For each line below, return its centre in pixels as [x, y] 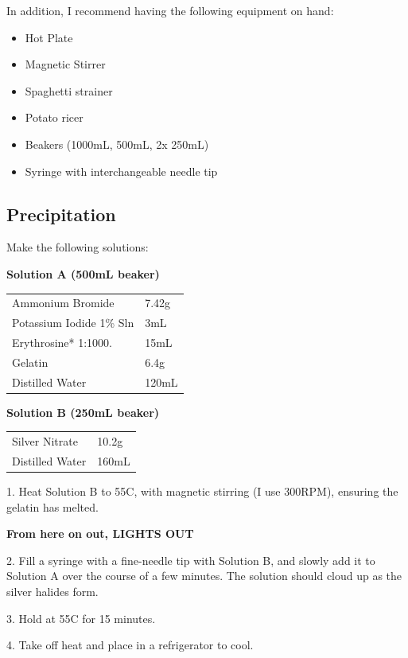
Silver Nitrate [45, 441]
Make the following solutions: [78, 247]
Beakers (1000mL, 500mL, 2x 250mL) [117, 144]
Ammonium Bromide [63, 303]
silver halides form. [52, 592]
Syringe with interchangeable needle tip [121, 171]
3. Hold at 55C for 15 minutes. [81, 618]
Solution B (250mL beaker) [83, 412]
